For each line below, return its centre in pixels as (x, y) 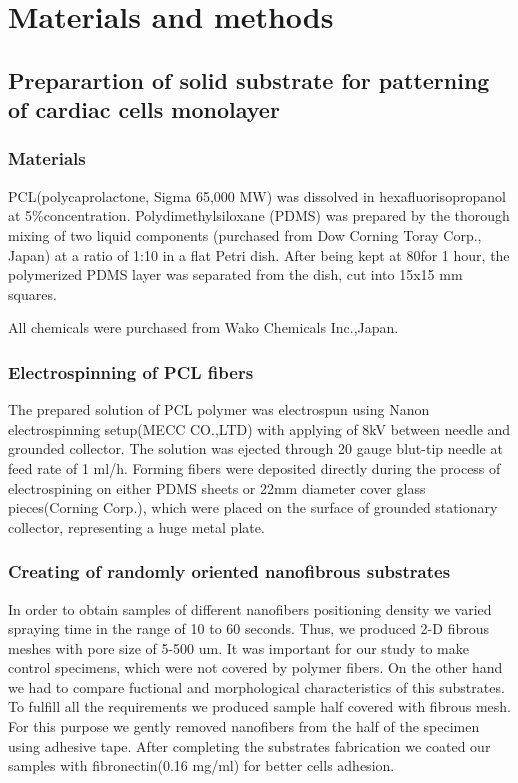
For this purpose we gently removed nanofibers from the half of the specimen (244, 726)
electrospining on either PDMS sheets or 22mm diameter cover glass (217, 487)
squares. (32, 293)
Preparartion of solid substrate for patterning (249, 79)
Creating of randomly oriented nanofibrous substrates (229, 571)
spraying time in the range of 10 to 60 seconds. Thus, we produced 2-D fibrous (248, 628)
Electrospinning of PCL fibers (131, 371)
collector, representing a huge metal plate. (136, 526)
